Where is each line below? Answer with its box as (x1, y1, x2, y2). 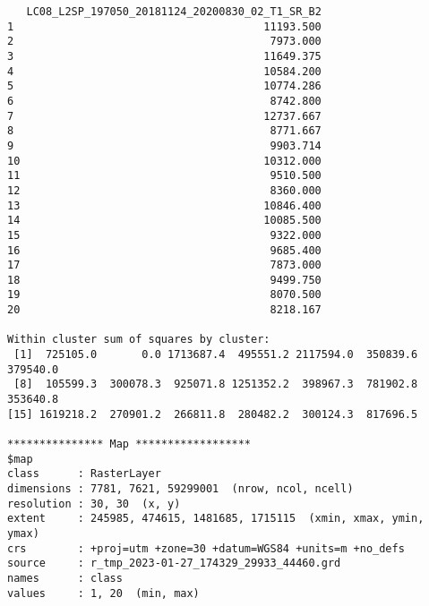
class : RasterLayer (7, 467, 161, 481)
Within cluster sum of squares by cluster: (7, 333, 270, 346)
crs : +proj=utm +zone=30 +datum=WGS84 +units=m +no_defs (7, 542, 405, 555)
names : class (7, 571, 123, 585)
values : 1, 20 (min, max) (7, 586, 200, 600)
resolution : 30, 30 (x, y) (7, 497, 181, 510)
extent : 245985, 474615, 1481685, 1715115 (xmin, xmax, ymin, (7, 512, 425, 525)
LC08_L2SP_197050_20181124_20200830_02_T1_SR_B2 (26, 5, 322, 18)
